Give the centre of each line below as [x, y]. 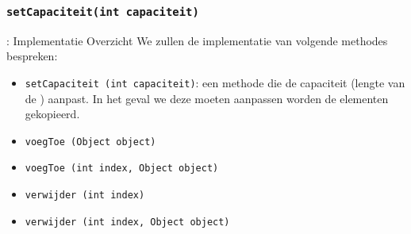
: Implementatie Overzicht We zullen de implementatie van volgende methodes [197, 40]
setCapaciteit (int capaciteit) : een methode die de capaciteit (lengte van [215, 82]
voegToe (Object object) [90, 142]
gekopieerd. [52, 114]
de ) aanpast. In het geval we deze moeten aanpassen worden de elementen [207, 98]
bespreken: [32, 56]
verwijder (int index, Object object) [127, 222]
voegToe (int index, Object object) [122, 169]
